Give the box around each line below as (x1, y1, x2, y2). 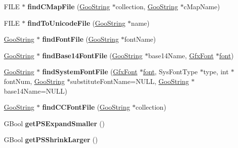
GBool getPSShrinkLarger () (4, 134, 98, 145)
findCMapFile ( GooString (27, 1, 110, 11)
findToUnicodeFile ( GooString (27, 17, 126, 28)
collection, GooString (115, 1, 178, 11)
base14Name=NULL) (4, 85, 67, 96)
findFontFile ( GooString (42, 34, 119, 44)
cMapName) (183, 1, 220, 11)
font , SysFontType (143, 66, 198, 77)
